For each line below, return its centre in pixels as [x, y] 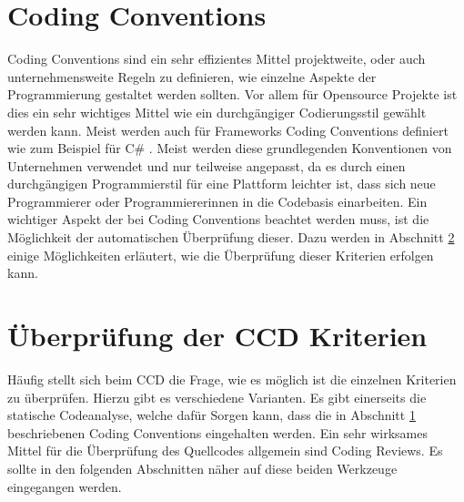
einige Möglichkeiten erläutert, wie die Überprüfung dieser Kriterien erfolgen [221, 255]
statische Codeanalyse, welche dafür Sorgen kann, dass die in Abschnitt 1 [212, 415]
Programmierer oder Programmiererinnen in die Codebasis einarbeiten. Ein [217, 201]
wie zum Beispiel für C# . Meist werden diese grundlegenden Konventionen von [230, 148]
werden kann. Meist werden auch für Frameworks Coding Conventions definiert [228, 130]
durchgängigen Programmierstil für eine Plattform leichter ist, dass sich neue [222, 184]
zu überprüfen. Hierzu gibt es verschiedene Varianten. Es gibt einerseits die [217, 397]
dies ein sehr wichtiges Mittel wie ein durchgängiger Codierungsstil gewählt [217, 112]
